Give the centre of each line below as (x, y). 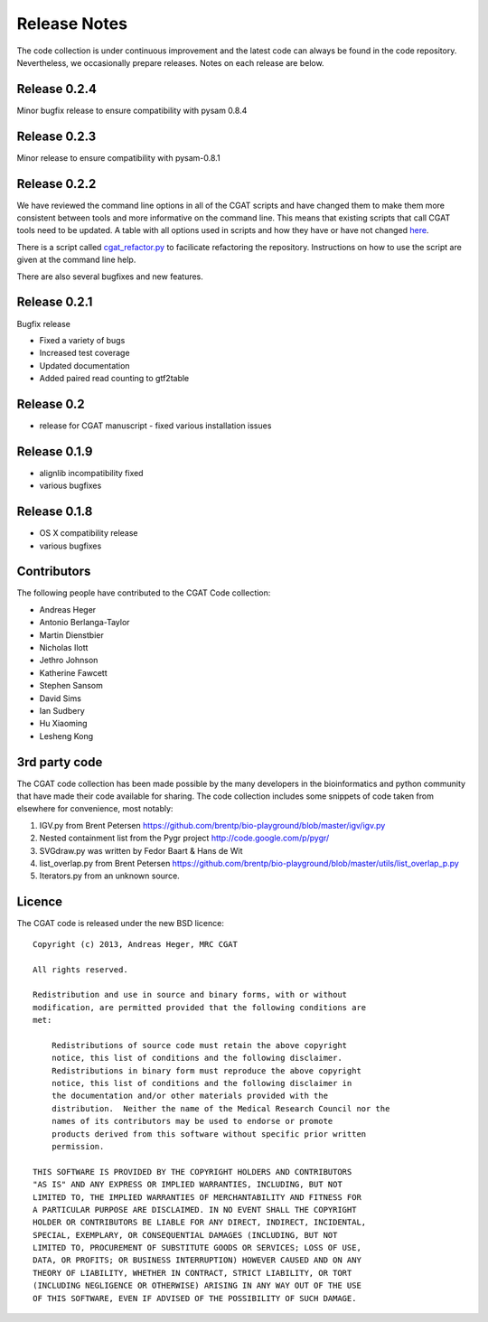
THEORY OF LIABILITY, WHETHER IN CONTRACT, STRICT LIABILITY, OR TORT (192, 1273)
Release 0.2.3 (56, 136)
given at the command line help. (76, 260)
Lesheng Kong (66, 736)
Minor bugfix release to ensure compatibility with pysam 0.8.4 (132, 110)
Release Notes (72, 23)
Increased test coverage (84, 353)
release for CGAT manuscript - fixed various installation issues (155, 426)
